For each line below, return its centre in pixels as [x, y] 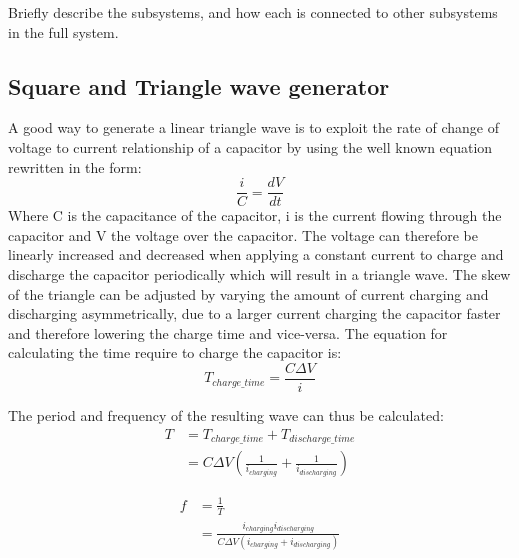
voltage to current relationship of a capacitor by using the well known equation [250, 146]
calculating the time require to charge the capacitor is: [175, 352]
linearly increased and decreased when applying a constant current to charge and [256, 254]
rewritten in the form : [75, 166]
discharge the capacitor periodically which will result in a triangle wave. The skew [259, 274]
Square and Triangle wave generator [199, 85]
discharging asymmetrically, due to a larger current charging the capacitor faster [254, 313]
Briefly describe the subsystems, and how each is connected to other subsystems [253, 12]
